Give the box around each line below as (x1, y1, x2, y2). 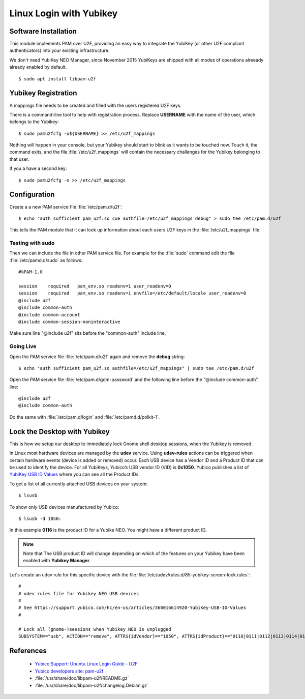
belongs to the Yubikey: (9, 119, 59, 125)
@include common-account (18, 312, 80, 317)
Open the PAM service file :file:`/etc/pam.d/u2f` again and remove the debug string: (9, 354, 185, 360)
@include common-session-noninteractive (18, 319, 120, 325)
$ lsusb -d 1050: (18, 515, 62, 521)
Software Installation (9, 27, 77, 36)
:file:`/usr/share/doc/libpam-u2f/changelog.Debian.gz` (35, 682, 149, 688)
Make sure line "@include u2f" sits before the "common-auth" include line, (9, 330, 166, 336)
